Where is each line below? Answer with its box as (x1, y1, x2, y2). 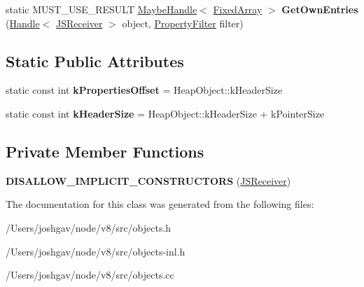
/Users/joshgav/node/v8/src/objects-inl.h (6, 244, 185, 258)
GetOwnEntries (281, 2, 358, 16)
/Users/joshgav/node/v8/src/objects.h (6, 220, 171, 234)
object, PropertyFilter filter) (122, 15, 244, 30)
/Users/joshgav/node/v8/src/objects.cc (6, 267, 174, 282)
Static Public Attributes (6, 50, 184, 71)
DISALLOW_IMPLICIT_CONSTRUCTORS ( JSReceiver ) (6, 173, 291, 188)
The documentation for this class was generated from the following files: (6, 197, 314, 211)
